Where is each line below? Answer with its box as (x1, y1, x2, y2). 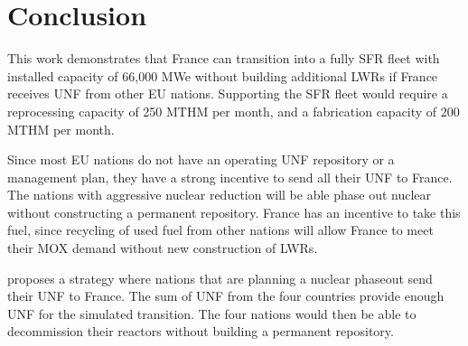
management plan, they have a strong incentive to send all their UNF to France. (7, 167, 453, 186)
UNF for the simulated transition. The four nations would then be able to (7, 304, 417, 323)
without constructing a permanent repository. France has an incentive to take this (7, 202, 461, 221)
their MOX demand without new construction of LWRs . (7, 238, 318, 257)
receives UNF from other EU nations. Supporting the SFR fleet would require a (7, 84, 448, 103)
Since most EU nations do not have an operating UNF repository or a (7, 150, 395, 169)
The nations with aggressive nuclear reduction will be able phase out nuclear (7, 185, 432, 204)
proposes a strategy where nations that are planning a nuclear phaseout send (7, 268, 433, 287)
